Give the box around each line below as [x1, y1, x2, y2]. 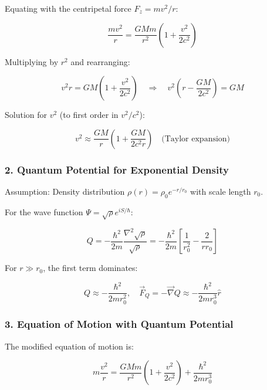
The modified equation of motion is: [5, 340, 134, 352]
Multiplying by [5, 55, 59, 67]
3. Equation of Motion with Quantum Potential [5, 317, 234, 331]
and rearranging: [70, 55, 130, 67]
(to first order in [59, 108, 119, 121]
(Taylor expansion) [161, 134, 231, 143]
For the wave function [5, 205, 83, 218]
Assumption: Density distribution [5, 185, 125, 197]
